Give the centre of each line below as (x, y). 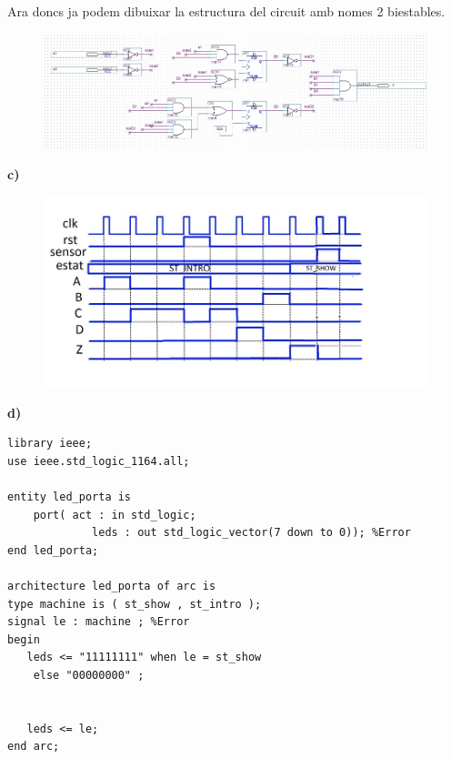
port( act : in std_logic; (115, 515)
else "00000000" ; (89, 676)
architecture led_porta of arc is (112, 587)
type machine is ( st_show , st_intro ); (135, 604)
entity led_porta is (70, 497)
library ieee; (50, 444)
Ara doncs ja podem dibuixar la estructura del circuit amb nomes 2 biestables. (226, 11)
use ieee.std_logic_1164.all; (99, 461)
